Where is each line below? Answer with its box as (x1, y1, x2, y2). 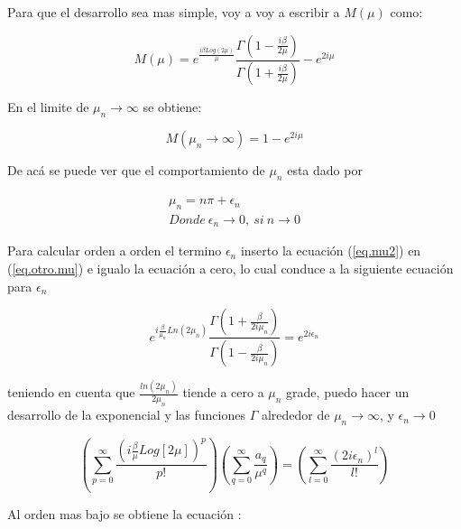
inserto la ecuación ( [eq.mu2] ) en (240, 241, 421, 260)
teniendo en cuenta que (7, 383, 135, 402)
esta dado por (287, 161, 363, 180)
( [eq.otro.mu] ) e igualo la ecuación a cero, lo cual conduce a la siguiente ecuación (7, 258, 454, 277)
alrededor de (261, 405, 330, 424)
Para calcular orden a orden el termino (7, 241, 222, 260)
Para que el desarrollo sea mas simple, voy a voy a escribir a (7, 3, 340, 21)
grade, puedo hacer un (286, 383, 410, 402)
